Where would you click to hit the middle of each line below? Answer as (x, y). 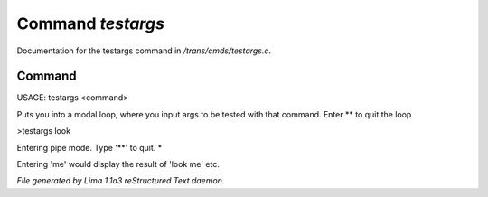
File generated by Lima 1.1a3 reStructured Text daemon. (121, 181)
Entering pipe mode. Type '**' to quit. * (89, 147)
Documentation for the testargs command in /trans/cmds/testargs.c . (144, 51)
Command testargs (90, 23)
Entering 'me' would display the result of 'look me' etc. (118, 164)
